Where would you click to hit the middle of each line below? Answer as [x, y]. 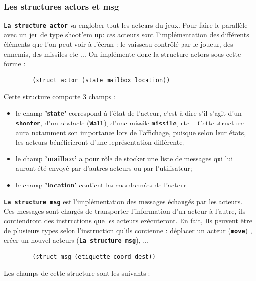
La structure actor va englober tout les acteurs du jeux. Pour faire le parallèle [126, 25]
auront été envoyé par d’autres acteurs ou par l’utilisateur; [104, 168]
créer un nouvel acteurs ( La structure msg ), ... [76, 240]
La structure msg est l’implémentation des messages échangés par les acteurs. [123, 201]
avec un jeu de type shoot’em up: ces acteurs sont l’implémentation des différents [127, 34]
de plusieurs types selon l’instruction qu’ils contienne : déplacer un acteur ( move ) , [128, 230]
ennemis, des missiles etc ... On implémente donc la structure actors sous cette [123, 54]
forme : [15, 63]
